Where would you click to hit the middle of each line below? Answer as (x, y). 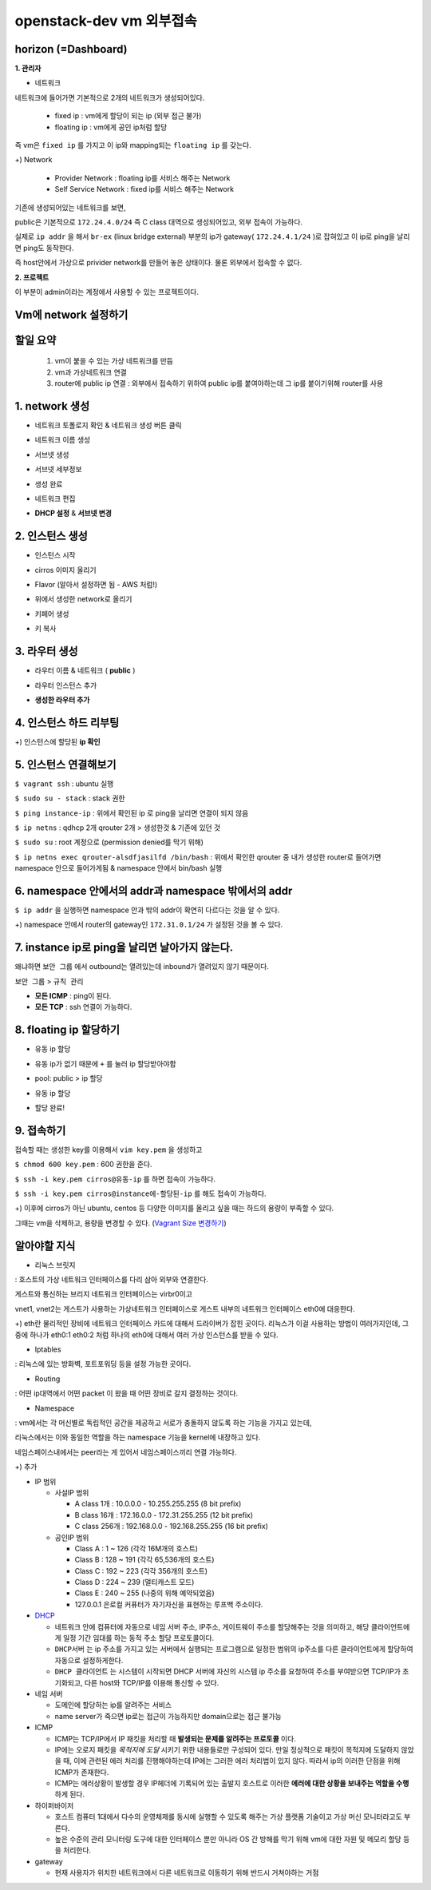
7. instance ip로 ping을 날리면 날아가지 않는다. (124, 948)
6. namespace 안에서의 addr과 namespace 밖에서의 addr (154, 891)
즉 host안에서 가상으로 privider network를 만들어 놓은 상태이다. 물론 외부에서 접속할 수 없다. (158, 263)
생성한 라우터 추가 (62, 700)
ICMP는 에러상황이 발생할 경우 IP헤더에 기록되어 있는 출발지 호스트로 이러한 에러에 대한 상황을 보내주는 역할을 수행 (232, 1783)
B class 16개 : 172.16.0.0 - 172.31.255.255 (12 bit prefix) (164, 1515)
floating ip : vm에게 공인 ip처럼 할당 (111, 127)
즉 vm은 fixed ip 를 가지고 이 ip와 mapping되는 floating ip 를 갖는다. (133, 145)
